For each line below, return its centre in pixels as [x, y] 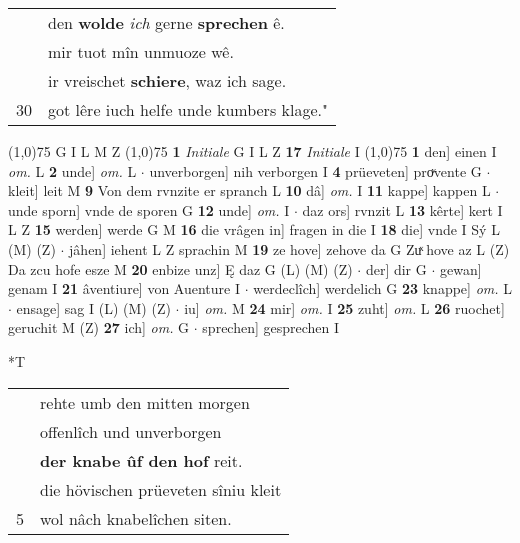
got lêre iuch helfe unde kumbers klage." [188, 109]
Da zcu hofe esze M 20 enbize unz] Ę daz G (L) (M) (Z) [180, 268]
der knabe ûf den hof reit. [141, 460]
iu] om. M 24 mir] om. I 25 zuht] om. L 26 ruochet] [344, 307]
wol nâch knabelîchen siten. [136, 518]
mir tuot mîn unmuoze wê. [141, 51]
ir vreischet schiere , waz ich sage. [167, 80]
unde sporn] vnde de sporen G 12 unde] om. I [149, 209]
